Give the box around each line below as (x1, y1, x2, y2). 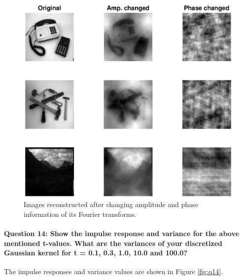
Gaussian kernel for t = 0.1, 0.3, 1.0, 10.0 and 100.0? (4, 247, 187, 258)
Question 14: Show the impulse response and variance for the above (4, 228, 239, 238)
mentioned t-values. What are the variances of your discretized (4, 238, 222, 248)
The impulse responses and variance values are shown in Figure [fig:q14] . (4, 266, 223, 277)
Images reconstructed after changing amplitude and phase (24, 199, 198, 210)
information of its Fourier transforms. (24, 209, 137, 219)
